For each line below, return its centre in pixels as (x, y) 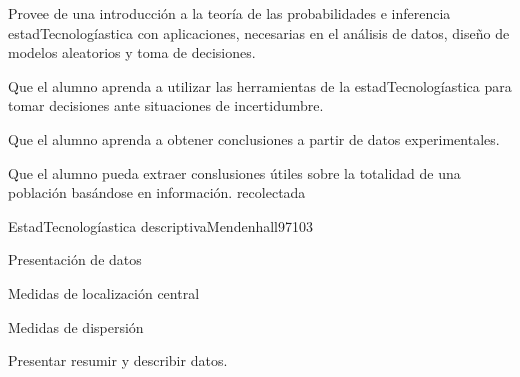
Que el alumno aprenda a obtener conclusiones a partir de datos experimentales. (254, 138)
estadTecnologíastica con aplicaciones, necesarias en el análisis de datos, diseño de (259, 32)
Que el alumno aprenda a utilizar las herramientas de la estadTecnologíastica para (260, 85)
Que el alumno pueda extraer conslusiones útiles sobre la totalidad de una (234, 172)
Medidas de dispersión (76, 326)
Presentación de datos (75, 259)
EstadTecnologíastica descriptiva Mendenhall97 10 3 (161, 225)
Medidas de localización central (104, 292)
